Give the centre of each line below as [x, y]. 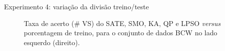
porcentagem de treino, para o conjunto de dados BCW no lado [121, 33]
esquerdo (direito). [52, 42]
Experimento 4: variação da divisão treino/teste [76, 6]
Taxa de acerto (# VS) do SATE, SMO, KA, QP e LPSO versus [122, 23]
